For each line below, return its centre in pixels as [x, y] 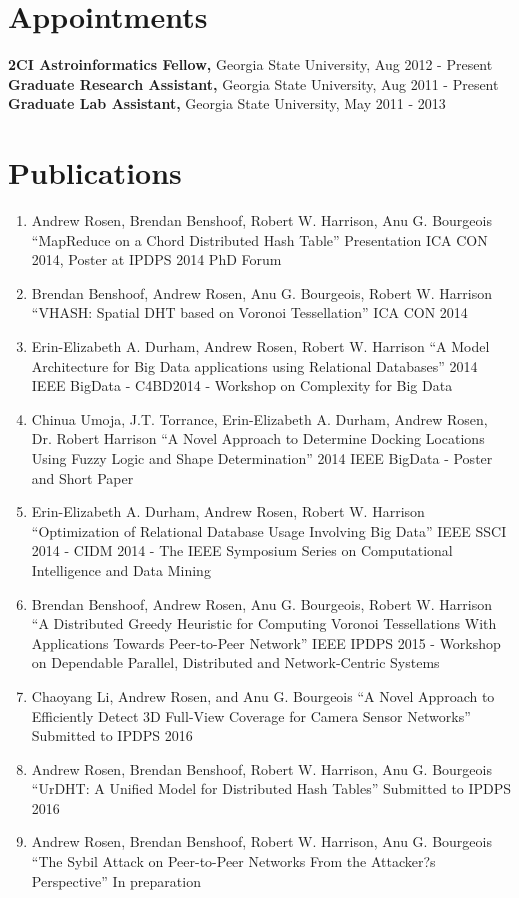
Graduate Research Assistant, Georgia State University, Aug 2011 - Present [253, 83]
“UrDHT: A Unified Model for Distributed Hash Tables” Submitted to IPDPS [271, 788]
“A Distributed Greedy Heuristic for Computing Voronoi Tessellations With [264, 623]
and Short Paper [82, 477]
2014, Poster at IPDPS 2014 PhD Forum [156, 259]
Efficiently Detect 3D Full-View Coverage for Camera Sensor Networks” [251, 715]
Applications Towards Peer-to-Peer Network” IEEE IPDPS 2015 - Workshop [266, 642]
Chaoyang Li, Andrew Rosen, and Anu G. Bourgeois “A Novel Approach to [263, 695]
